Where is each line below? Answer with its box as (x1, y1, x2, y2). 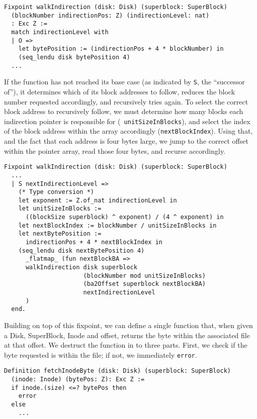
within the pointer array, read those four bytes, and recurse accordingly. (4, 145, 226, 156)
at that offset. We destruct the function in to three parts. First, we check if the (4, 340, 247, 350)
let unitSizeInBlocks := (18, 205, 102, 213)
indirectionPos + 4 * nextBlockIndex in (25, 239, 162, 246)
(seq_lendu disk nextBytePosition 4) (18, 247, 145, 254)
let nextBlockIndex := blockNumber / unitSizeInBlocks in (18, 222, 217, 229)
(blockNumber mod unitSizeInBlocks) (83, 272, 206, 279)
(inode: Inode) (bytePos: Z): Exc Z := (11, 376, 145, 383)
